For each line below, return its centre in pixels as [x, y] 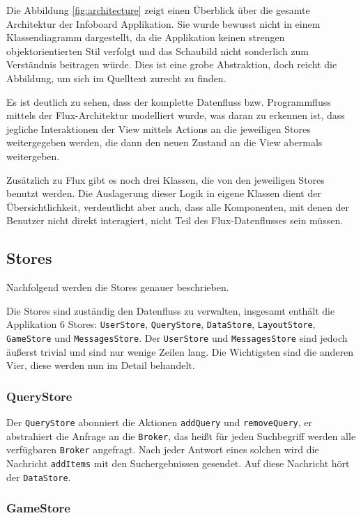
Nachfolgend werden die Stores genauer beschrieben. [118, 287]
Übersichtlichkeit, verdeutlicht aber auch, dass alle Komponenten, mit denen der [178, 206]
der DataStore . [39, 477]
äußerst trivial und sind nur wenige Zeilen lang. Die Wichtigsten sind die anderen [180, 351]
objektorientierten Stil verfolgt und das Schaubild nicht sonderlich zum [158, 50]
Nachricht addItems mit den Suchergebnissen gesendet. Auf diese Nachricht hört [178, 463]
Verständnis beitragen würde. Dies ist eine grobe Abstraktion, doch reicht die [172, 64]
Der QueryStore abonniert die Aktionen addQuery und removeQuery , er [159, 422]
